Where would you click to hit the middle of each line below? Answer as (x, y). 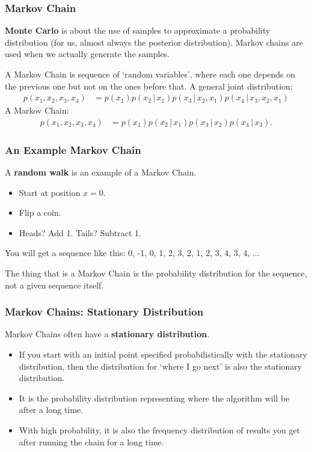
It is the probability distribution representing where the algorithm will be (154, 398)
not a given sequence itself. (54, 285)
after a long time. (51, 410)
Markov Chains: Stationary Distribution (104, 312)
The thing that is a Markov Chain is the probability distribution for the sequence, (156, 273)
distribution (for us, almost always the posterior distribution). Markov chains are (154, 42)
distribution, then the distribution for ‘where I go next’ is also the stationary (161, 366)
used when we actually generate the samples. (87, 54)
